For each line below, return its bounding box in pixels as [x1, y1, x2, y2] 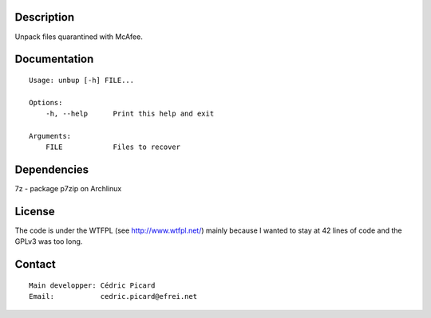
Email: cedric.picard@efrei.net [29, 292, 198, 301]
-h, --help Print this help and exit [45, 109, 215, 119]
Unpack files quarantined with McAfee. [14, 32, 143, 41]
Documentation [14, 53, 94, 66]
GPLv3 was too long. [14, 237, 83, 246]
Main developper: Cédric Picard [29, 281, 156, 290]
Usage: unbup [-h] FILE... [29, 76, 135, 84]
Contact [14, 257, 56, 271]
